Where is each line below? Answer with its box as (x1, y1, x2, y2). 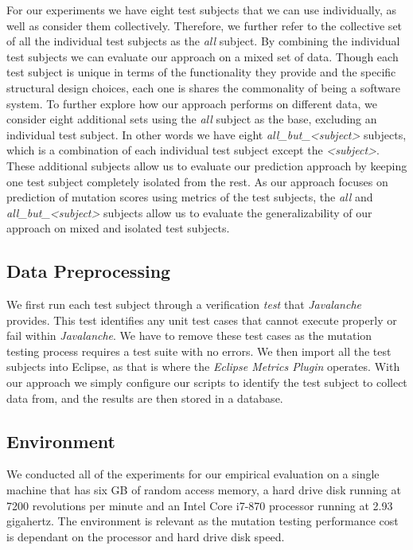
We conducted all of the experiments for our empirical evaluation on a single (6, 466, 380, 482)
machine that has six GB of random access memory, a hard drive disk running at (6, 482, 401, 498)
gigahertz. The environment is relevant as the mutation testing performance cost (6, 513, 399, 529)
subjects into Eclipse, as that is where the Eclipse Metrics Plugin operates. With (6, 358, 400, 375)
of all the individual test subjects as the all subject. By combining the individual (6, 33, 400, 49)
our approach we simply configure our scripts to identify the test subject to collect (6, 374, 407, 391)
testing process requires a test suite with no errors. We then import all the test (6, 342, 392, 359)
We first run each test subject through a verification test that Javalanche (6, 296, 362, 313)
